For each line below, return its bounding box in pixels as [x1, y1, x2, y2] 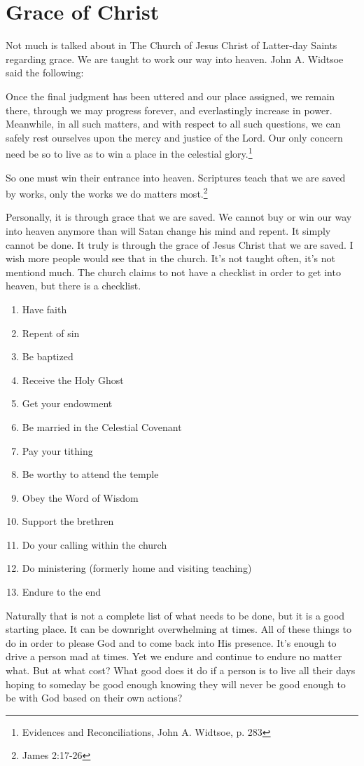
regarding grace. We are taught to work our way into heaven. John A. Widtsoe [6, 51, 344, 66]
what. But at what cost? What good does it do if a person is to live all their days [6, 663, 356, 678]
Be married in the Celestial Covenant [22, 419, 182, 434]
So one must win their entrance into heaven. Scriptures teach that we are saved [6, 170, 346, 184]
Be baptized [22, 349, 73, 364]
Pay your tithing [22, 443, 93, 458]
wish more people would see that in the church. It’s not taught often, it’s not [6, 251, 335, 266]
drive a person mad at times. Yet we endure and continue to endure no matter [6, 649, 342, 664]
